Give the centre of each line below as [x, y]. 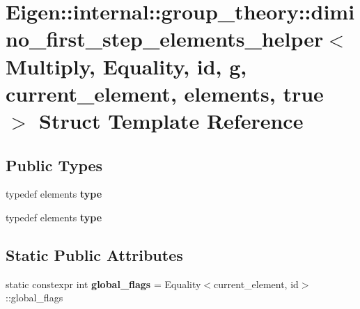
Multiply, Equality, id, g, [126, 66]
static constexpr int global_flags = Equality [103, 284]
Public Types [54, 165]
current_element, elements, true [165, 93]
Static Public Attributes [94, 254]
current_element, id [256, 284]
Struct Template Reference [171, 120]
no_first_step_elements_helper [165, 39]
